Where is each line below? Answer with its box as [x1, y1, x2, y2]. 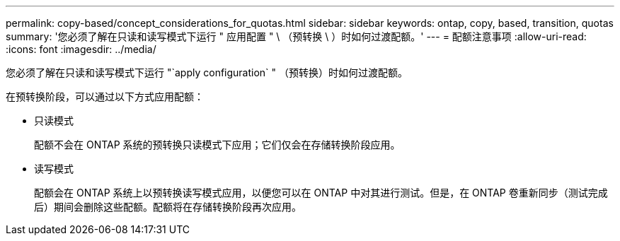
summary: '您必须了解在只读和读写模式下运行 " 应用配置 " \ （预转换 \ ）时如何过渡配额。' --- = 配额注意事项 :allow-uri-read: [6, 30, 587, 42]
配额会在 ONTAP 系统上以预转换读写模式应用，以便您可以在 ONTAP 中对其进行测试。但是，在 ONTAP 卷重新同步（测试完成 [34, 187, 608, 199]
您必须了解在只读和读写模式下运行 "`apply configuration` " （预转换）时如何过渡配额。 [6, 66, 408, 78]
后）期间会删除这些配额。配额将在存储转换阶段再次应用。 [34, 201, 302, 213]
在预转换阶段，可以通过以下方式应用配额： [6, 90, 204, 102]
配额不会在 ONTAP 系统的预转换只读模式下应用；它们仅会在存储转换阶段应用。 [34, 139, 401, 151]
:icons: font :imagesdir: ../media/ [6, 43, 156, 55]
